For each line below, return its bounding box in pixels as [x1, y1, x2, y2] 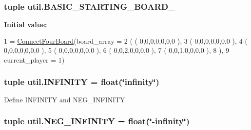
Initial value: [4, 19, 47, 30]
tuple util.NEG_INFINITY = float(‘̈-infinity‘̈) [4, 115, 190, 127]
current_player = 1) [4, 55, 65, 65]
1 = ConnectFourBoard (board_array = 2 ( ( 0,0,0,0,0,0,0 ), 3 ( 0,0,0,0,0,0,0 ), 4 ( [4, 35, 248, 46]
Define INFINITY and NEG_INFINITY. [4, 94, 127, 104]
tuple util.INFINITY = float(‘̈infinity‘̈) [4, 75, 159, 87]
